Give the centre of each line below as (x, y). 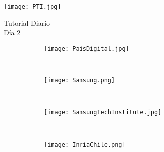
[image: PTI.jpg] (33, 7)
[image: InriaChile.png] (85, 144)
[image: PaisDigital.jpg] (86, 48)
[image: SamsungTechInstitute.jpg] (103, 113)
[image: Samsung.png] (80, 81)
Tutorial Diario (27, 23)
